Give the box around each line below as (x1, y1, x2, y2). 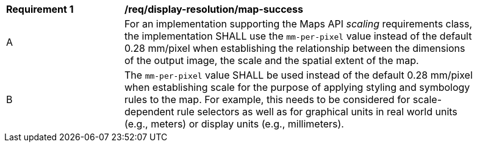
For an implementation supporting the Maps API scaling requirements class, (124, 18, 473, 30)
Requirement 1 (6, 3, 74, 15)
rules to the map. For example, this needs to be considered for (124, 93, 411, 106)
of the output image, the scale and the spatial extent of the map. (124, 54, 419, 66)
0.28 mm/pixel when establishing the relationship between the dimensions (124, 42, 465, 54)
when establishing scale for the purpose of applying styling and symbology (124, 81, 470, 93)
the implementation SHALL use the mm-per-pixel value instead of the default (124, 30, 472, 42)
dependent (124, 106, 174, 118)
